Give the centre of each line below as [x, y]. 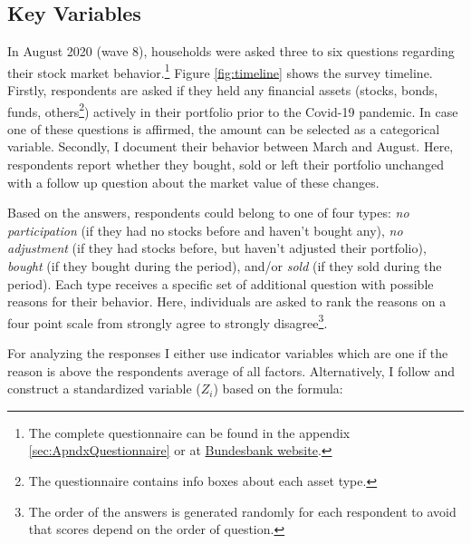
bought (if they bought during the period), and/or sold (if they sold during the [225, 266]
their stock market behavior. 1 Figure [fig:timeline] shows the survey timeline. [220, 71]
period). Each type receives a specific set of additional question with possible [221, 283]
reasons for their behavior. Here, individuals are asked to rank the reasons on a [227, 301]
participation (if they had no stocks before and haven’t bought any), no [205, 230]
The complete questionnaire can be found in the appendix [189, 432]
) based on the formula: [278, 389]
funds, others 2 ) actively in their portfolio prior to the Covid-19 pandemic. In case [233, 110]
